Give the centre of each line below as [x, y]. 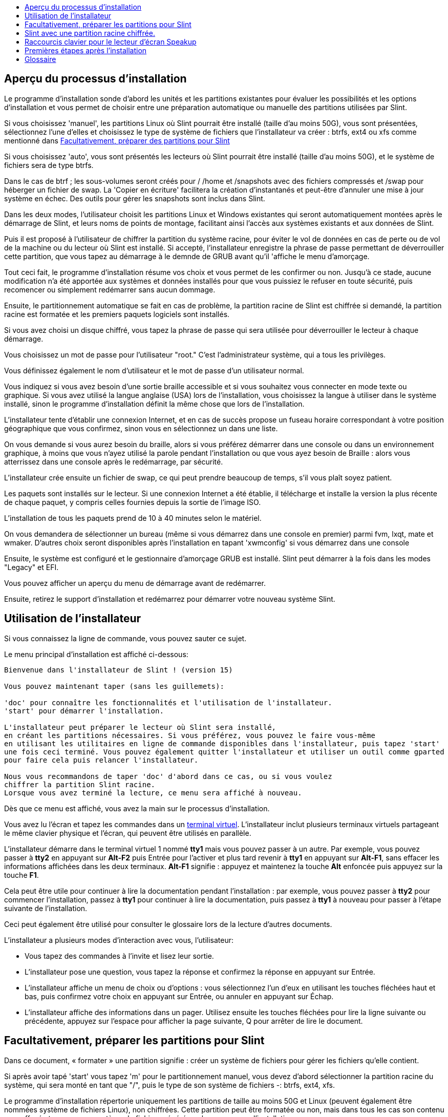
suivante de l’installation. [46, 908]
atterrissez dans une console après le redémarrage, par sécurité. [114, 461]
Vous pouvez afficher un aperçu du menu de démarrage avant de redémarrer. [135, 583]
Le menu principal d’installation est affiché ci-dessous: [96, 654]
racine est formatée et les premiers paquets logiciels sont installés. [117, 314]
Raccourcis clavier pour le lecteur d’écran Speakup [111, 42]
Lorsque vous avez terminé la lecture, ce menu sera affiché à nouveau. [153, 793]
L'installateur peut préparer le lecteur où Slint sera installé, [140, 727]
